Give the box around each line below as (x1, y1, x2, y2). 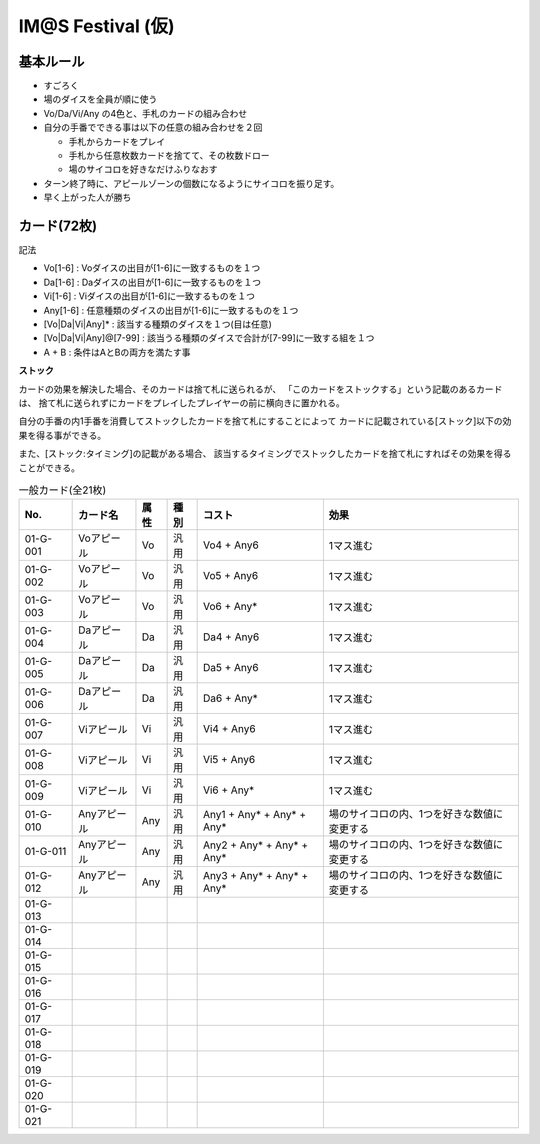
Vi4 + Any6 (202, 722, 256, 736)
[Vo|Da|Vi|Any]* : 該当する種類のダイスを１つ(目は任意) (43, 318, 272, 330)
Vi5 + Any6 (202, 753, 256, 767)
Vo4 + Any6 (202, 538, 259, 552)
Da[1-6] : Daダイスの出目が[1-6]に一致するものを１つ (43, 276, 262, 288)
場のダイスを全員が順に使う (43, 93, 158, 105)
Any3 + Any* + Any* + (202, 869, 309, 883)
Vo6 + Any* (202, 600, 258, 614)
